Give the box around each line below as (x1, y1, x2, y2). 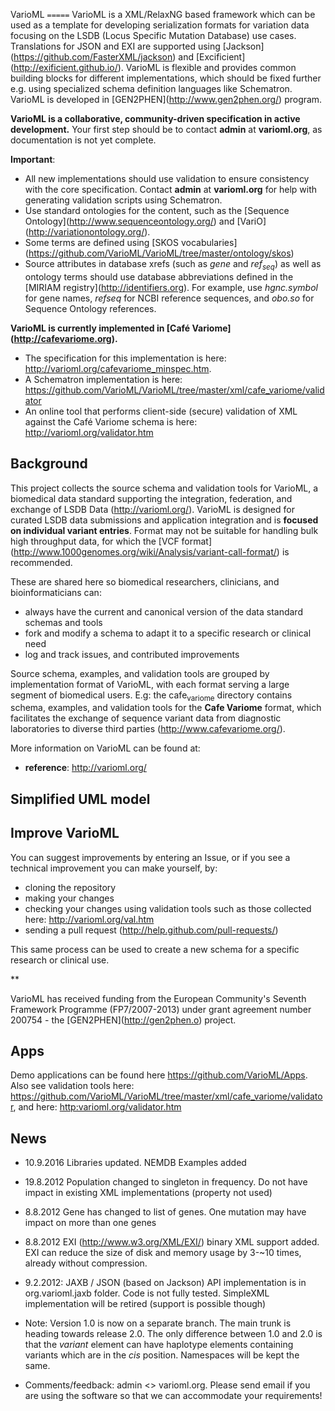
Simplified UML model (10, 790, 151, 808)
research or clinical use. (10, 954, 110, 966)
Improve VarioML (10, 825, 120, 842)
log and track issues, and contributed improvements (24, 648, 240, 660)
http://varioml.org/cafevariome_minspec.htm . (24, 362, 212, 374)
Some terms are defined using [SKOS (24, 237, 180, 248)
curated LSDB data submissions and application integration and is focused (10, 514, 319, 526)
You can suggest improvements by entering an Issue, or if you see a (10, 851, 291, 863)
